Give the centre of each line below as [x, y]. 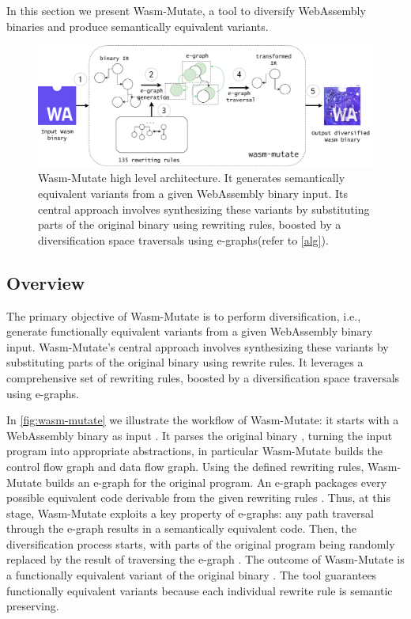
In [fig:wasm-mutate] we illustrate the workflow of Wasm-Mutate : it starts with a [203, 420]
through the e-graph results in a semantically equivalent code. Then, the [181, 528]
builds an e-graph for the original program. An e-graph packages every [216, 482]
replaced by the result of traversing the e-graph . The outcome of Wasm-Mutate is [205, 559]
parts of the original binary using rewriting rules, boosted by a [190, 224]
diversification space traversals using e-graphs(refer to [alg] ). [183, 239]
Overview [46, 282]
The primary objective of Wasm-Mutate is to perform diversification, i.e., [184, 315]
